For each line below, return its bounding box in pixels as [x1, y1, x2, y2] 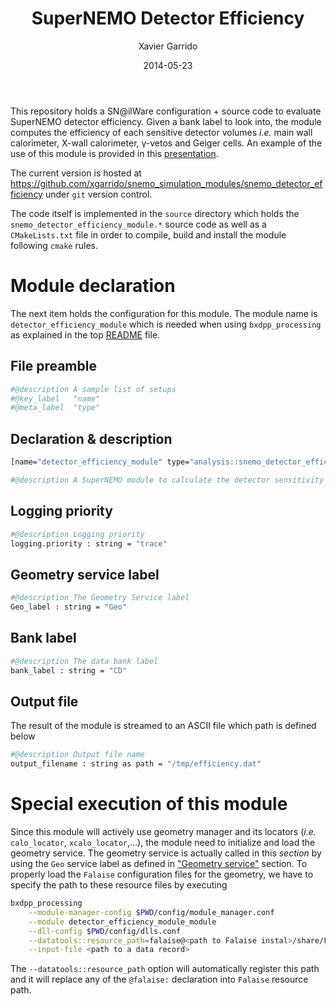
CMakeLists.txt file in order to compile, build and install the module [10, 228, 287, 241]
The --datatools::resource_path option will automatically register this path [10, 963, 320, 975]
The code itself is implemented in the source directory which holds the [10, 207, 300, 219]
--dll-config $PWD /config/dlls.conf [28, 926, 182, 936]
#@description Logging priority [10, 529, 145, 539]
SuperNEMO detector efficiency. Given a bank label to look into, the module [10, 115, 322, 127]
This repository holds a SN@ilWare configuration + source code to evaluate [10, 105, 322, 117]
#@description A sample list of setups [10, 384, 177, 394]
